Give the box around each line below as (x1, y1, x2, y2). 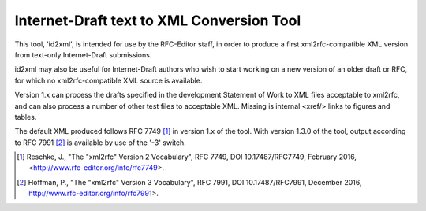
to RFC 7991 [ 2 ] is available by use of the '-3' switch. (14, 138, 187, 147)
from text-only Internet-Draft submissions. (14, 50, 152, 59)
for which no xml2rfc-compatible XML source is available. (14, 76, 203, 85)
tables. (14, 112, 37, 121)
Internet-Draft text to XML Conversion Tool (14, 12, 301, 29)
